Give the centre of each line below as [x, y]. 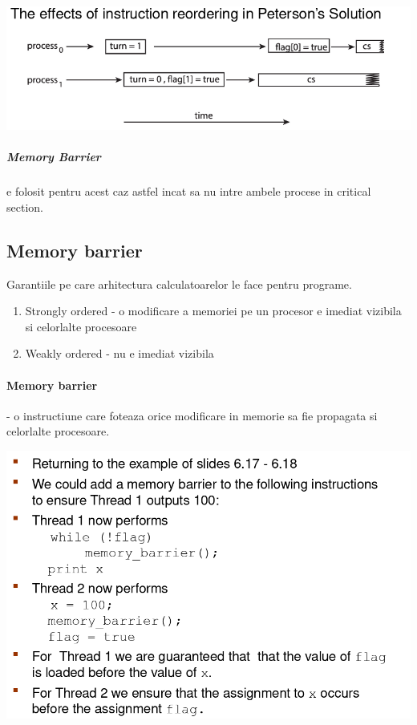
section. [25, 207]
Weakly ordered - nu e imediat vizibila [119, 353]
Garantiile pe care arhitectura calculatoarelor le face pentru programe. [179, 284]
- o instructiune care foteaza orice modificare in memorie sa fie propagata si [192, 415]
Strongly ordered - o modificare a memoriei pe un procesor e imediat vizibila [213, 311]
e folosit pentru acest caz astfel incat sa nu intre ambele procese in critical [189, 191]
